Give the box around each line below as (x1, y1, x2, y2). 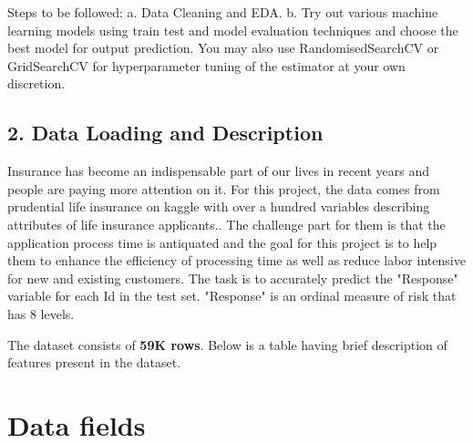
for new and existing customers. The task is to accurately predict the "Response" (7, 268, 458, 287)
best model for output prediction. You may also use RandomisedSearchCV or (7, 38, 439, 57)
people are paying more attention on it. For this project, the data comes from (7, 179, 440, 198)
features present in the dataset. (7, 353, 181, 372)
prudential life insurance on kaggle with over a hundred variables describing (7, 197, 430, 216)
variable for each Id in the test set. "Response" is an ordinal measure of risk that (7, 286, 457, 305)
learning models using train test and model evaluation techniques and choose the (7, 20, 458, 39)
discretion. (7, 74, 66, 93)
